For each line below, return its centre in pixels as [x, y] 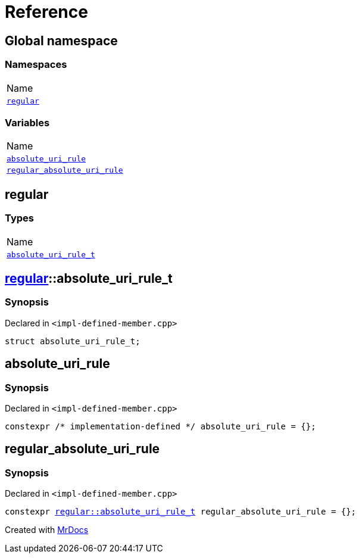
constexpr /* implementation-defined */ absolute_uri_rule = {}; [160, 426]
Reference [46, 12]
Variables [27, 122]
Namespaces [36, 65]
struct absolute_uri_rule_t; [73, 341]
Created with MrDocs [47, 530]
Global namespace [61, 40]
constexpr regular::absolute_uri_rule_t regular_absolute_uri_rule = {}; [181, 512]
